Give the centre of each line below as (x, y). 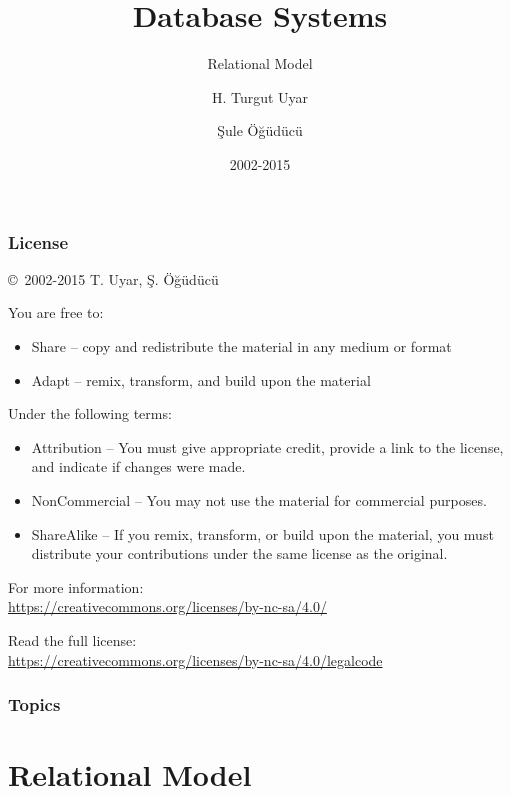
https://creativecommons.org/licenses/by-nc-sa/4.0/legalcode (195, 659)
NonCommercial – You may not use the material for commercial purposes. (259, 499)
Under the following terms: (90, 413)
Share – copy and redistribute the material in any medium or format (241, 345)
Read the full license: (72, 639)
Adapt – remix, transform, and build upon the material (201, 379)
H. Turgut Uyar (260, 96)
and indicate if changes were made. (138, 466)
